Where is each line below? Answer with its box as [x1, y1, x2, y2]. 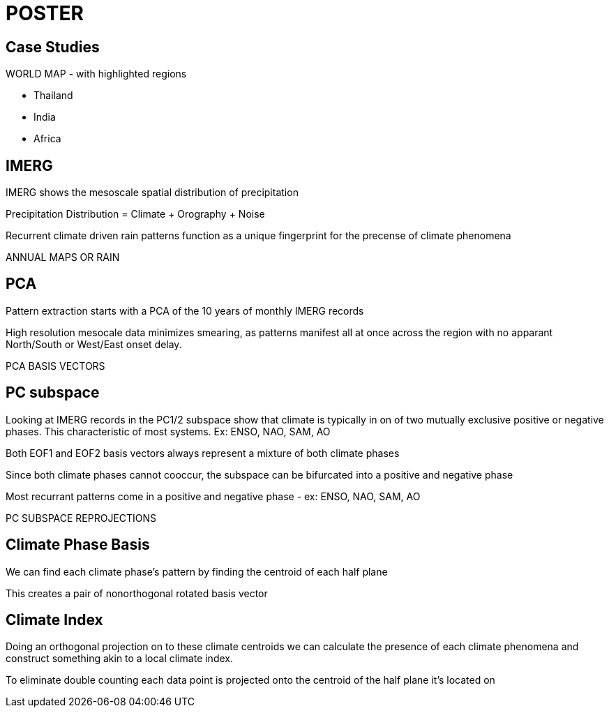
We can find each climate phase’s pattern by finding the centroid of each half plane [6, 565, 388, 578]
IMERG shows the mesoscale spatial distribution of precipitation [6, 186, 299, 199]
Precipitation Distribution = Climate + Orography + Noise [6, 208, 265, 220]
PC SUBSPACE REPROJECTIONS [6, 511, 157, 524]
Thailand [33, 89, 73, 102]
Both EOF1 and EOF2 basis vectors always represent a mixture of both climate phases [6, 446, 400, 459]
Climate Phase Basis [6, 536, 150, 554]
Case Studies [6, 38, 100, 56]
